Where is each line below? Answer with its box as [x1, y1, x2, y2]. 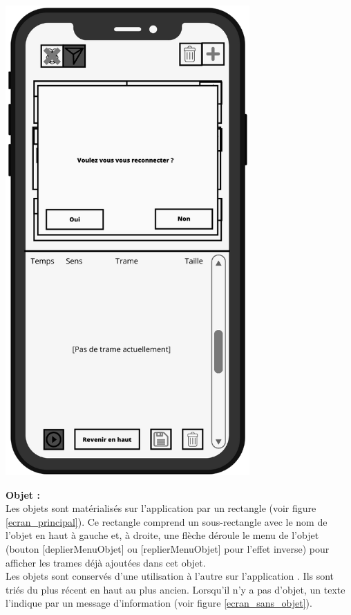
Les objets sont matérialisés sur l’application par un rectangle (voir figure [6, 501, 316, 515]
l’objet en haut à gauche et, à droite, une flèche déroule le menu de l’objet [6, 528, 319, 542]
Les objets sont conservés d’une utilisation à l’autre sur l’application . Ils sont [6, 569, 334, 583]
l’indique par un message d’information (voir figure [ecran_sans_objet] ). [6, 596, 312, 610]
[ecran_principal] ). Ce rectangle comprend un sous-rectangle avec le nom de [6, 514, 328, 529]
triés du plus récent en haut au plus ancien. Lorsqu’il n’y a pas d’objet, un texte [6, 582, 345, 596]
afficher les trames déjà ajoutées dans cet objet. [6, 555, 206, 569]
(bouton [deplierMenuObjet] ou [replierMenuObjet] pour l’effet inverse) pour [6, 542, 330, 556]
